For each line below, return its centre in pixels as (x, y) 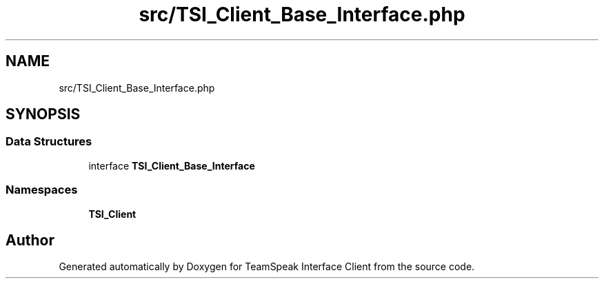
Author (30, 240)
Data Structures (49, 142)
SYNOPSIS (43, 114)
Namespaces (42, 190)
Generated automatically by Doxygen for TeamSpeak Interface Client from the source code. (267, 267)
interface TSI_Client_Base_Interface (172, 165)
